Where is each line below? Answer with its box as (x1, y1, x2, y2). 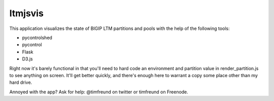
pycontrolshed (22, 35, 53, 41)
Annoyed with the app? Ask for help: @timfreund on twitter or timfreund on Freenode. (9, 89, 189, 95)
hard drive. (9, 79, 32, 86)
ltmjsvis (9, 8, 44, 19)
